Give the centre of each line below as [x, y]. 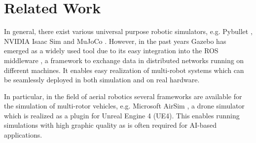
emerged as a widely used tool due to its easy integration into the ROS [111, 51]
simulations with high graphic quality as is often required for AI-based [110, 125]
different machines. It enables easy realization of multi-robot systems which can [124, 70]
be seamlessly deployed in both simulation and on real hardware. [102, 80]
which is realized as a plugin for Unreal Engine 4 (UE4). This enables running [122, 115]
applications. [23, 135]
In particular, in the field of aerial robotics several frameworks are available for [123, 96]
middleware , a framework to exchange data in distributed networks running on [124, 60]
